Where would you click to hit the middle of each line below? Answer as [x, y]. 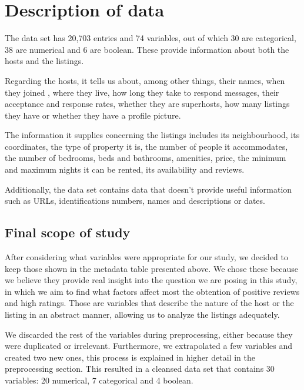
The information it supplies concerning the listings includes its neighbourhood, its [152, 135]
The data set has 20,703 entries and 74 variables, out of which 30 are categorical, [151, 38]
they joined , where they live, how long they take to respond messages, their [142, 92]
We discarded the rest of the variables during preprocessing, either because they [149, 334]
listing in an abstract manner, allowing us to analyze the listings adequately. [142, 315]
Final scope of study [68, 232]
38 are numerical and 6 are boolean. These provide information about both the [147, 49]
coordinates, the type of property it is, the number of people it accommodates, [146, 146]
